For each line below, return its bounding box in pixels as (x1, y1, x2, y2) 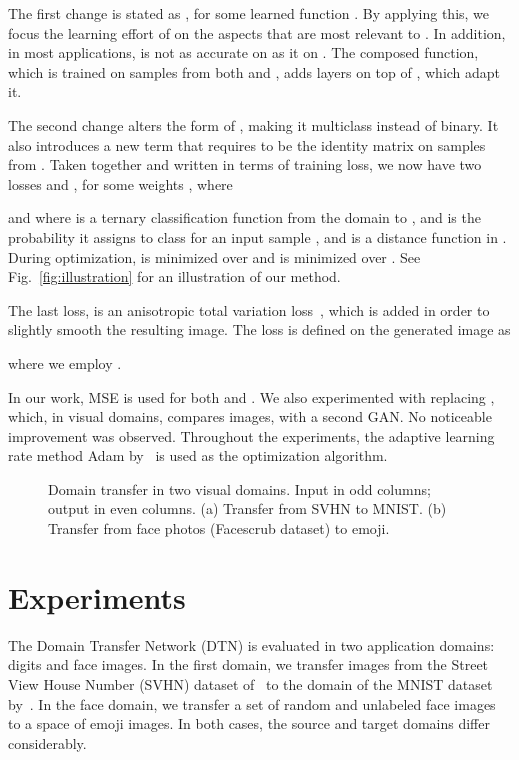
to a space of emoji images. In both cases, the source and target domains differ (8, 713, 490, 734)
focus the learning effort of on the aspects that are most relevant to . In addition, (8, 22, 506, 43)
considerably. (8, 732, 87, 753)
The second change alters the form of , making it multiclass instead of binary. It (8, 114, 499, 135)
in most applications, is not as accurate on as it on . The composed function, (8, 42, 479, 63)
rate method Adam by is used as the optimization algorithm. (8, 445, 388, 466)
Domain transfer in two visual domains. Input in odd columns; (48, 478, 431, 499)
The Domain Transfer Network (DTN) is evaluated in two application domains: (8, 634, 495, 655)
